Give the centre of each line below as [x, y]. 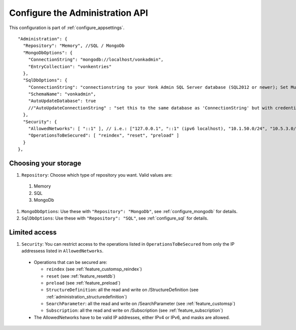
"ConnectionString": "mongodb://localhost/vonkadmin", [96, 60]
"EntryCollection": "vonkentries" [70, 66]
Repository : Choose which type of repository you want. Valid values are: [97, 175]
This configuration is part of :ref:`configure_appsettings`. [67, 28]
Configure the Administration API [78, 13]
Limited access [33, 232]
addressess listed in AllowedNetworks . [62, 251]
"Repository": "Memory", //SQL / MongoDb [74, 46]
